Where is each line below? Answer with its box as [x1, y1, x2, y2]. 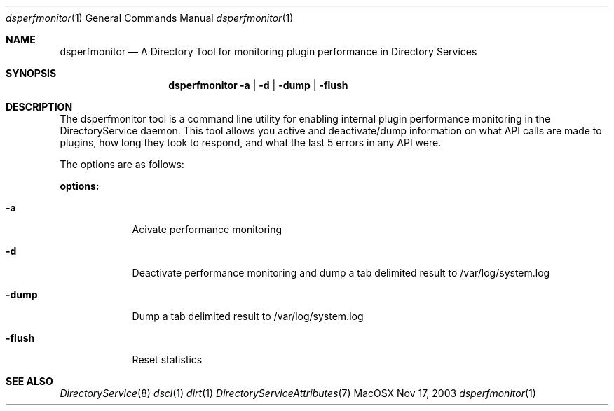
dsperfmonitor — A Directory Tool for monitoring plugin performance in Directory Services [60, 46, 477, 57]
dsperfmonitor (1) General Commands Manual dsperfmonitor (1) [6, 12, 294, 24]
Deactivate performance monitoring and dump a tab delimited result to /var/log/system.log [132, 267, 550, 279]
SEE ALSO [6, 375, 53, 387]
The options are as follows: [60, 158, 184, 170]
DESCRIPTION [6, 101, 73, 113]
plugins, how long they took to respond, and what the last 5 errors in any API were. [60, 137, 442, 148]
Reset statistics [132, 354, 203, 365]
